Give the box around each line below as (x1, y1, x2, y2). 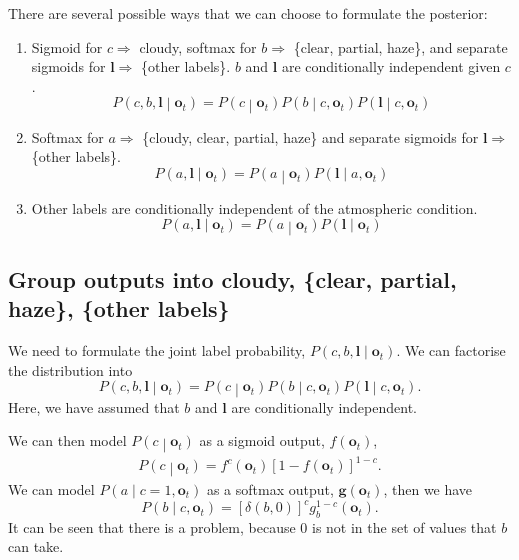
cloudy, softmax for (139, 36, 257, 57)
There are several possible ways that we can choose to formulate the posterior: (8, 3, 488, 23)
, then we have (383, 478, 473, 499)
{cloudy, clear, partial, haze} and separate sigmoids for (142, 126, 479, 147)
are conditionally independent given (281, 56, 501, 77)
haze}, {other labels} (8, 293, 230, 324)
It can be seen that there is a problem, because (8, 516, 296, 537)
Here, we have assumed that (8, 396, 180, 417)
